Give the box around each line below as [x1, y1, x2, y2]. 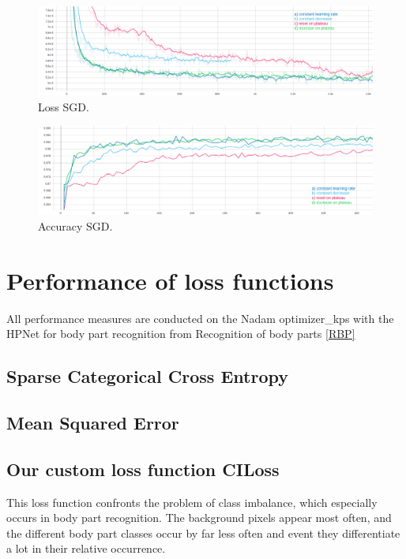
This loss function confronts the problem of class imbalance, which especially [6, 493, 378, 510]
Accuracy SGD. [38, 217, 113, 234]
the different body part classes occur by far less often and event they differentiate [6, 524, 400, 541]
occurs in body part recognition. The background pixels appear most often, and [6, 509, 392, 526]
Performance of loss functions [6, 264, 334, 296]
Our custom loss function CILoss [6, 456, 280, 481]
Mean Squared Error [6, 410, 179, 434]
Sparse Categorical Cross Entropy [6, 364, 288, 388]
